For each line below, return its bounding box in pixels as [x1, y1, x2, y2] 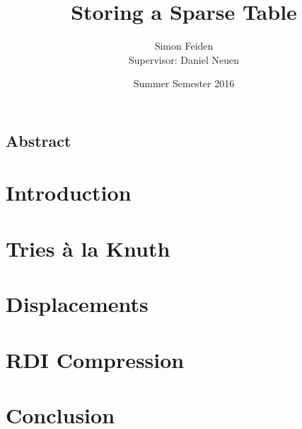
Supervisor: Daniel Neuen [129, 52, 239, 67]
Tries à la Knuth [6, 233, 170, 262]
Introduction [6, 178, 132, 207]
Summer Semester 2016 [133, 76, 235, 91]
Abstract [6, 129, 71, 151]
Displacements [6, 289, 149, 318]
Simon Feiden [154, 38, 214, 53]
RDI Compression [6, 345, 185, 374]
